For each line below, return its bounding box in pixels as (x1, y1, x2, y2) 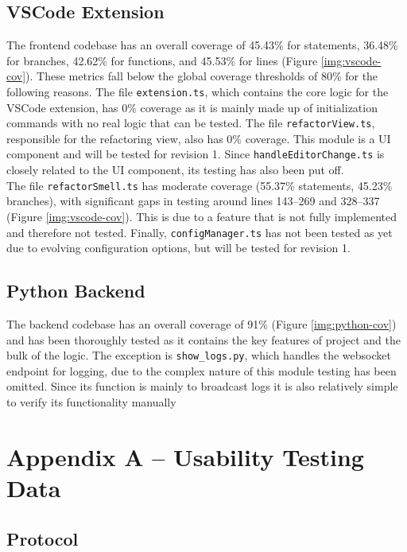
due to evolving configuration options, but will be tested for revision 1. (6, 239, 351, 256)
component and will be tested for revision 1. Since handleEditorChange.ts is (6, 146, 385, 162)
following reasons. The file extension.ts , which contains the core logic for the (6, 83, 389, 99)
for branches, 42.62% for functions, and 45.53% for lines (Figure (6, 52, 318, 68)
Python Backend (6, 278, 145, 303)
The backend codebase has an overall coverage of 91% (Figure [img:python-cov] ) (6, 316, 397, 332)
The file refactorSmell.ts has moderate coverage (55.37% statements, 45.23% (6, 177, 393, 193)
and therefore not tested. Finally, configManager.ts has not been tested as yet (6, 224, 393, 240)
